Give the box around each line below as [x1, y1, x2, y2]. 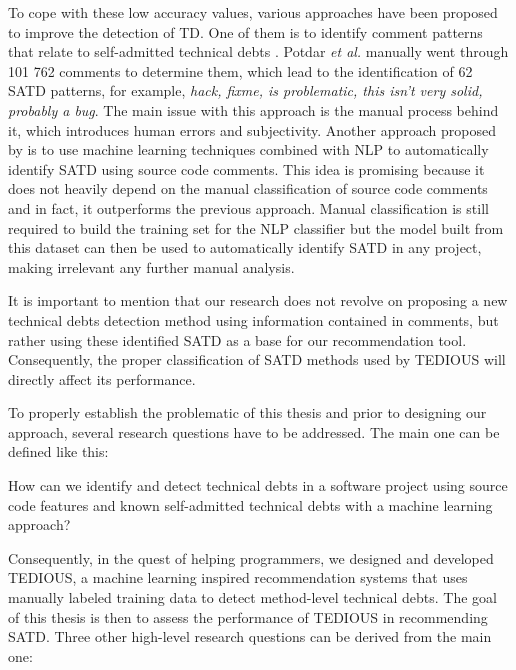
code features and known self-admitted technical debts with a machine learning [8, 494, 493, 515]
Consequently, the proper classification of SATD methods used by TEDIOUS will [8, 349, 506, 370]
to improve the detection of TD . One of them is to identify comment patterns [8, 21, 483, 42]
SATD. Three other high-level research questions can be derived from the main [8, 626, 492, 647]
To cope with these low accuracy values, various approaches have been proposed [8, 2, 498, 22]
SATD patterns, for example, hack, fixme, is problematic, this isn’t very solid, [8, 80, 483, 101]
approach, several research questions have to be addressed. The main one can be [8, 421, 500, 442]
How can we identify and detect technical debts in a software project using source [8, 475, 508, 496]
